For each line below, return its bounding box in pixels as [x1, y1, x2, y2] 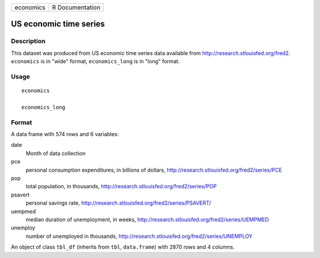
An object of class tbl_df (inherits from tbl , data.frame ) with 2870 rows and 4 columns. [11, 243, 235, 251]
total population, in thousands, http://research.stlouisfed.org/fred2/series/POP [25, 183, 217, 190]
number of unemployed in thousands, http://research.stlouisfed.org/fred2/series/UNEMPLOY [25, 233, 253, 240]
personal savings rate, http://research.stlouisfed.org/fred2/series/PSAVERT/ [25, 199, 212, 207]
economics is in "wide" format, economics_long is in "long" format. [11, 58, 180, 65]
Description [11, 37, 46, 46]
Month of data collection [25, 150, 86, 157]
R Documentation [52, 4, 101, 11]
